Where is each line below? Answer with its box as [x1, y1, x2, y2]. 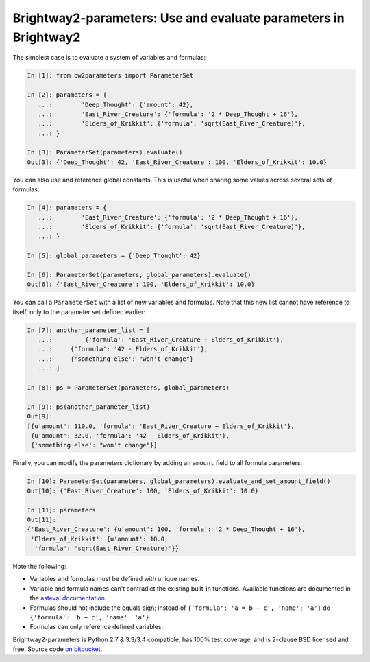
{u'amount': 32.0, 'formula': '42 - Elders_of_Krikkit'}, [31, 432, 230, 439]
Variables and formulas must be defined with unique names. [29, 575, 200, 583]
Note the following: [12, 563, 66, 571]
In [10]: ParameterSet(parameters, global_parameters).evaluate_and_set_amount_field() [27, 477, 331, 485]
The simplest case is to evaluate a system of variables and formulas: [12, 54, 206, 62]
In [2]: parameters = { [27, 91, 108, 99]
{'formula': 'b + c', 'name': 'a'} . [29, 613, 151, 622]
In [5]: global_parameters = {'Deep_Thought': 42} [27, 252, 201, 260]
